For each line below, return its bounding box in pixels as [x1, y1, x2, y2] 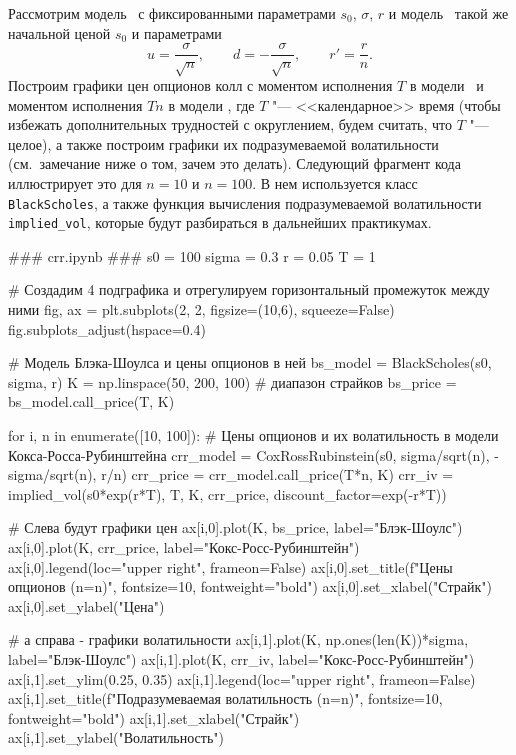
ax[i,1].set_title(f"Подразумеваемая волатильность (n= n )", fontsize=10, [8, 688, 443, 709]
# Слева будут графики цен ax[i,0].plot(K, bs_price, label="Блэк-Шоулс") [8, 517, 463, 538]
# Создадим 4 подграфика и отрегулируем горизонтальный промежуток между [8, 279, 490, 300]
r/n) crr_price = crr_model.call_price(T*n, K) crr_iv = [101, 464, 454, 485]
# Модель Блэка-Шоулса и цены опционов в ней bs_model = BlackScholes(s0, [8, 352, 492, 373]
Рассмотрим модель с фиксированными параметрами [8, 3, 336, 23]
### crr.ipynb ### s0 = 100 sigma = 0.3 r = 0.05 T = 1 [8, 245, 376, 266]
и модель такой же [388, 3, 509, 23]
